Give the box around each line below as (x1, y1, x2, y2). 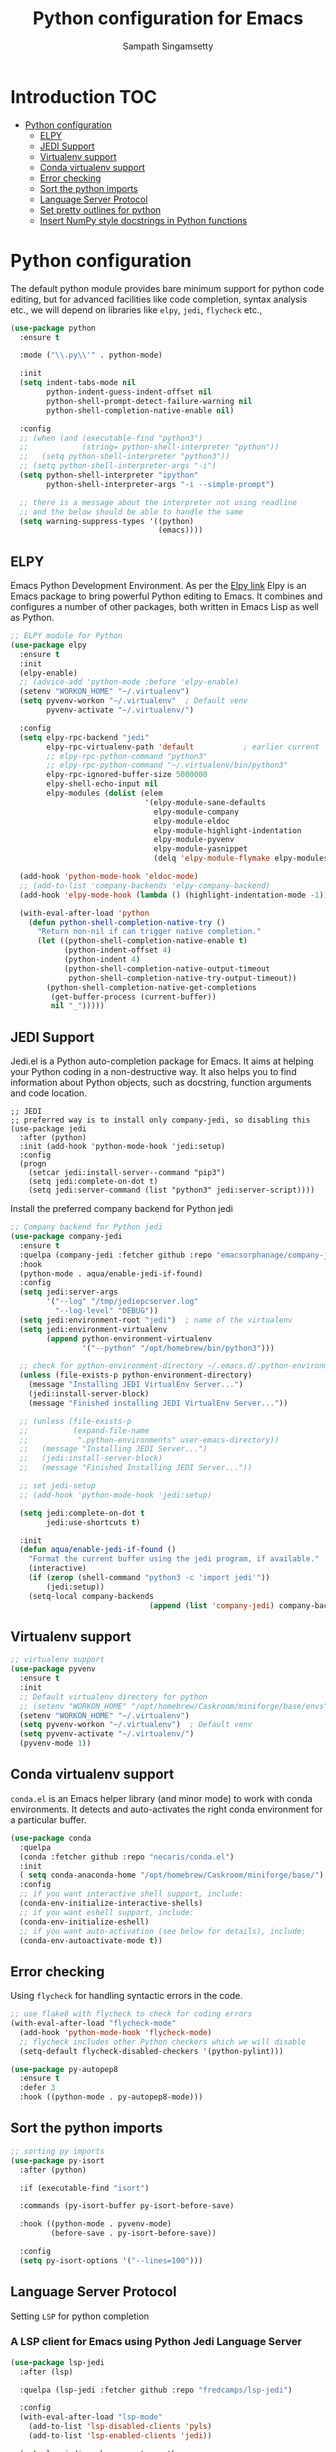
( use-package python (10, 323, 97, 333)
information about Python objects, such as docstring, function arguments (10, 1077, 312, 1089)
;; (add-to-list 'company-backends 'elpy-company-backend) (19, 880, 271, 891)
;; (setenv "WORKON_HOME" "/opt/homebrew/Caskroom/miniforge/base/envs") (19, 1701, 333, 1711)
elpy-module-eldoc (153, 816, 230, 826)
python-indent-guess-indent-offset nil (46, 387, 213, 397)
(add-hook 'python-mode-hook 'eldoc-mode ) (19, 872, 199, 882)
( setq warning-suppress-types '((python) (19, 516, 195, 526)
